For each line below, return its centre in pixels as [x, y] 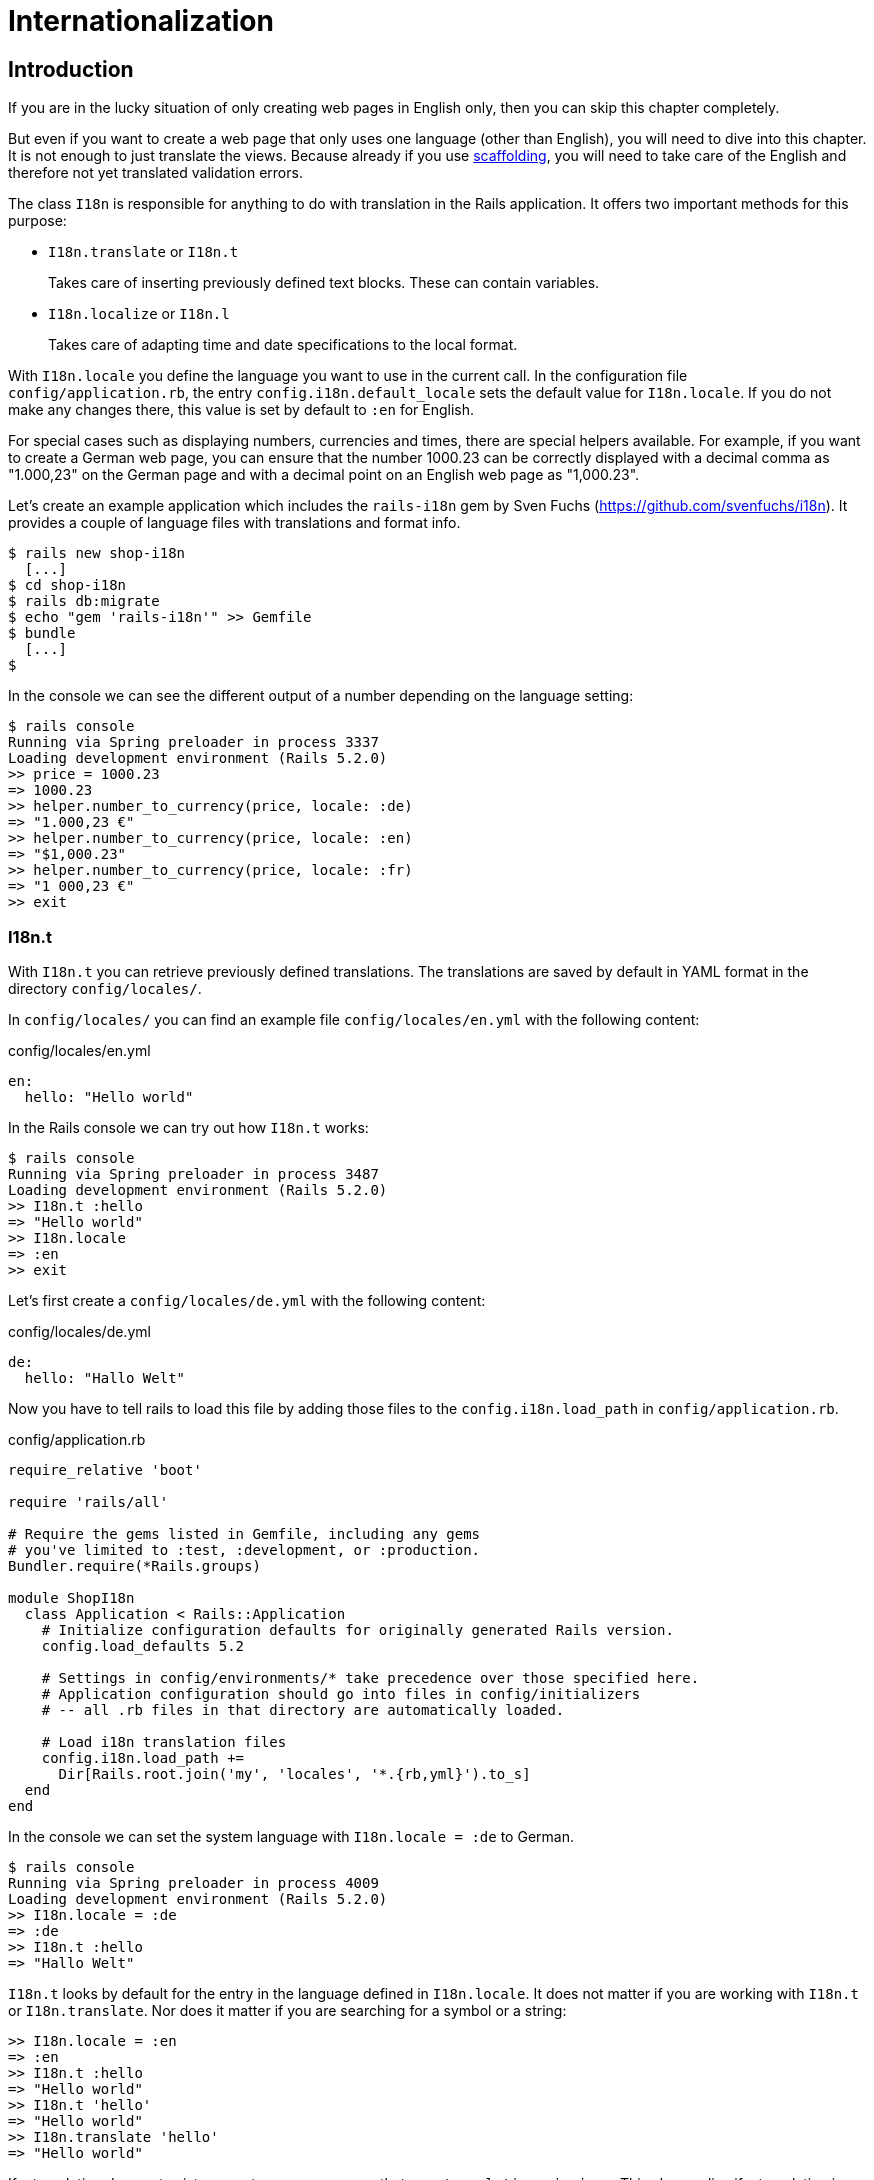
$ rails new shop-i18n [97, 553]
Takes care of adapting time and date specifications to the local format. [283, 345]
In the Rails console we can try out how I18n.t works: [188, 1127]
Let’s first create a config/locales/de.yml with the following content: [247, 1300]
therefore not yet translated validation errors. [155, 173]
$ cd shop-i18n [67, 585]
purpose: [37, 221]
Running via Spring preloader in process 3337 [193, 742]
